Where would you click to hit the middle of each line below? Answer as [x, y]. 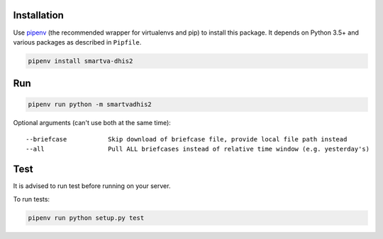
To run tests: [31, 199]
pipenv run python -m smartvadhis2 [90, 105]
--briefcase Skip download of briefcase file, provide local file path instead [187, 139]
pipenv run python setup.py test [86, 218]
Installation [38, 15]
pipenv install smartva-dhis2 [81, 61]
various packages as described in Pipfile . [77, 42]
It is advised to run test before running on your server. [92, 186]
